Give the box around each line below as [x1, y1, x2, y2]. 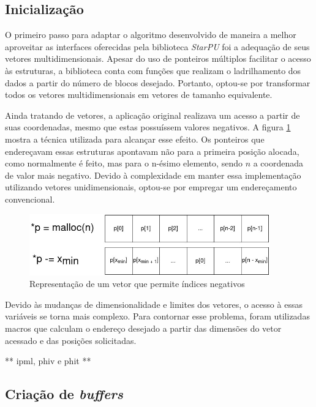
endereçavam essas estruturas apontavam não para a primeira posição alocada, [5, 144, 299, 157]
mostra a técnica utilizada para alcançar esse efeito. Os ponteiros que [5, 132, 265, 145]
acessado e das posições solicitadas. [5, 334, 137, 346]
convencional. [5, 192, 55, 205]
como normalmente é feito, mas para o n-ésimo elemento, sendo [5, 157, 243, 170]
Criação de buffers [5, 384, 123, 403]
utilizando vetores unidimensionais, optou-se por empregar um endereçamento [5, 181, 297, 193]
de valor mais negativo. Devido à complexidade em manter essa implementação [5, 168, 301, 181]
